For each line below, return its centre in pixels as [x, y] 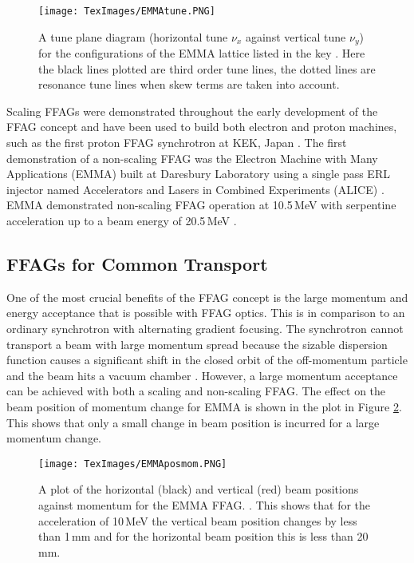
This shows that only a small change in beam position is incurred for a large [193, 422]
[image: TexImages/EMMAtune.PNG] [127, 11]
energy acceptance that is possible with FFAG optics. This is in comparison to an [206, 313]
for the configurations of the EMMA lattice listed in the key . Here [202, 53]
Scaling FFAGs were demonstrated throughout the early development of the [192, 111]
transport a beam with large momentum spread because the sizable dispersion [197, 344]
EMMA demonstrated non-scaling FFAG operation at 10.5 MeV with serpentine [201, 205]
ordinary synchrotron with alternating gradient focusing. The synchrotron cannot [205, 329]
